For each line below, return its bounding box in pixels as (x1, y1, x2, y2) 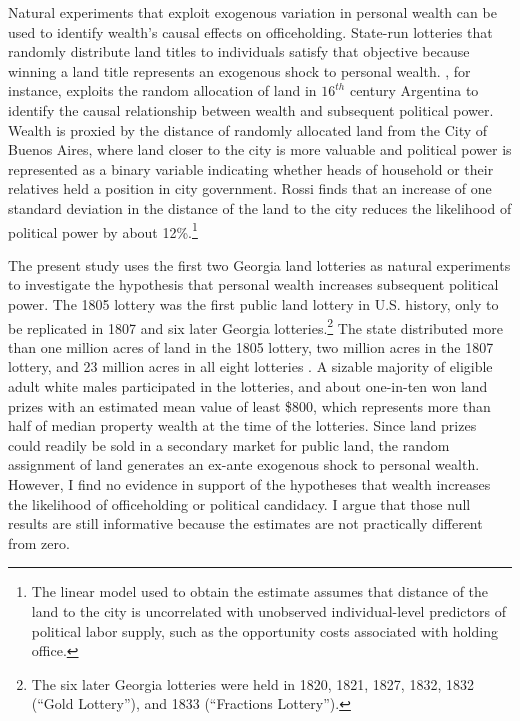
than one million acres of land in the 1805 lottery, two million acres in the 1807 (8, 336, 494, 357)
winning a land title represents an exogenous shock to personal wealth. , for (8, 60, 471, 81)
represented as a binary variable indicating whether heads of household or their (8, 158, 494, 179)
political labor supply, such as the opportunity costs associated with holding (31, 620, 498, 641)
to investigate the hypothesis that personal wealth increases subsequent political (8, 274, 499, 295)
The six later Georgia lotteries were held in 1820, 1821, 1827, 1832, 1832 (31, 673, 474, 694)
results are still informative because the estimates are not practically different (8, 513, 483, 534)
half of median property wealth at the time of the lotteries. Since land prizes (8, 415, 477, 436)
